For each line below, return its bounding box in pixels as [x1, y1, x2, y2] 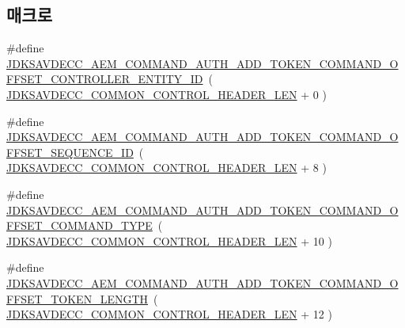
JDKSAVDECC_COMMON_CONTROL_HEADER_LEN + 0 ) [6, 86, 327, 102]
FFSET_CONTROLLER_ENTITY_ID [6, 71, 203, 87]
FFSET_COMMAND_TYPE [6, 217, 153, 234]
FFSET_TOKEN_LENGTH [6, 290, 149, 307]
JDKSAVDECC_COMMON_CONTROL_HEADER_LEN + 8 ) [6, 159, 327, 176]
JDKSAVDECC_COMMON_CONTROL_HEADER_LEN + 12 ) [6, 306, 332, 322]
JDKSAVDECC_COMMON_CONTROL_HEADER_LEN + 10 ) [6, 232, 332, 249]
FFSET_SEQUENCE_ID [6, 143, 134, 160]
